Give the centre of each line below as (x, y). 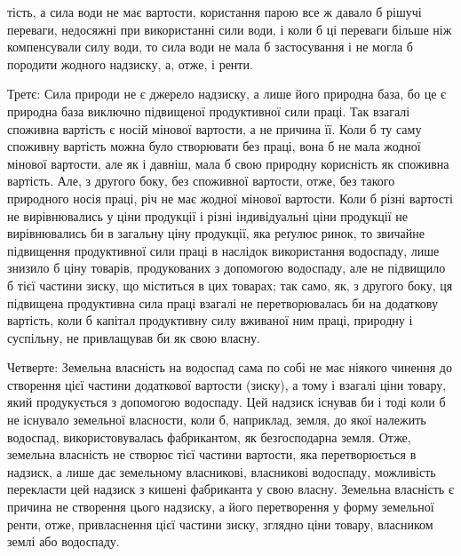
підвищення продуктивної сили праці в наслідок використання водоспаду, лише (223, 250)
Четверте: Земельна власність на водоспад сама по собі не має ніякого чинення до (230, 367)
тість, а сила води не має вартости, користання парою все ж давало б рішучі (215, 12)
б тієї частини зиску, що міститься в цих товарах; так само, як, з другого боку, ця (230, 285)
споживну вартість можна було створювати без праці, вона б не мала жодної (214, 146)
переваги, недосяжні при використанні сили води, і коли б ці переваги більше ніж (230, 29)
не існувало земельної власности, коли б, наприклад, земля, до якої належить (217, 420)
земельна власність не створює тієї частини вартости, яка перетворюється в (212, 454)
